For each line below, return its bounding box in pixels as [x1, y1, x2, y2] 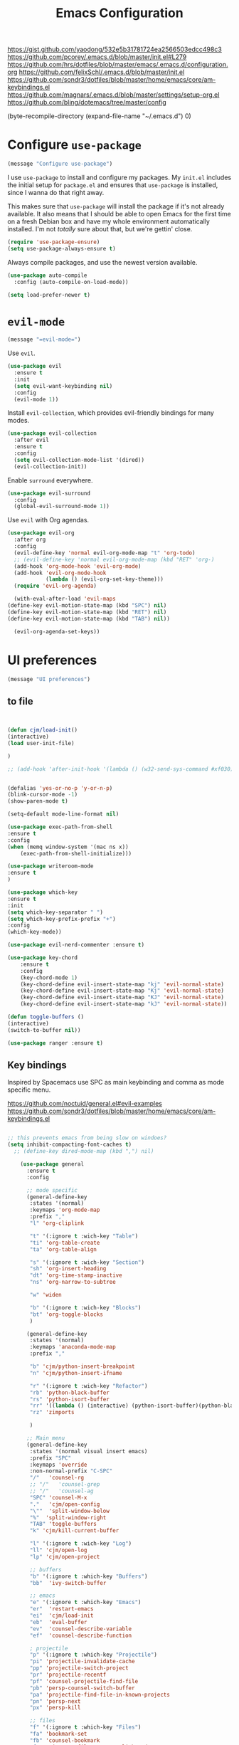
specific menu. [7, 1085, 51, 1094]
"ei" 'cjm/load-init [29, 1612, 94, 1619]
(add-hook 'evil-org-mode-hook [14, 569, 107, 576]
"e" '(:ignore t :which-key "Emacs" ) [29, 1599, 142, 1606]
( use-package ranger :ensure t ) [7, 1039, 103, 1047]
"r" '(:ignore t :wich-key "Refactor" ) [29, 1382, 148, 1389]
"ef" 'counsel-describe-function [29, 1632, 132, 1639]
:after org [14, 536, 46, 544]
